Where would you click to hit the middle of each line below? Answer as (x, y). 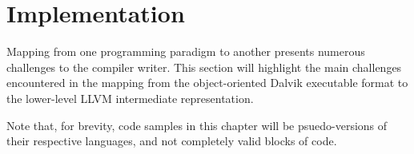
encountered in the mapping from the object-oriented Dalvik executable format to (207, 83)
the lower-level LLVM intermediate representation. (130, 98)
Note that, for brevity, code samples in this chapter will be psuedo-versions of (197, 125)
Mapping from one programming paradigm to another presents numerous (186, 51)
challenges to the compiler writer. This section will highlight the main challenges (204, 67)
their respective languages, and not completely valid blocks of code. (172, 141)
